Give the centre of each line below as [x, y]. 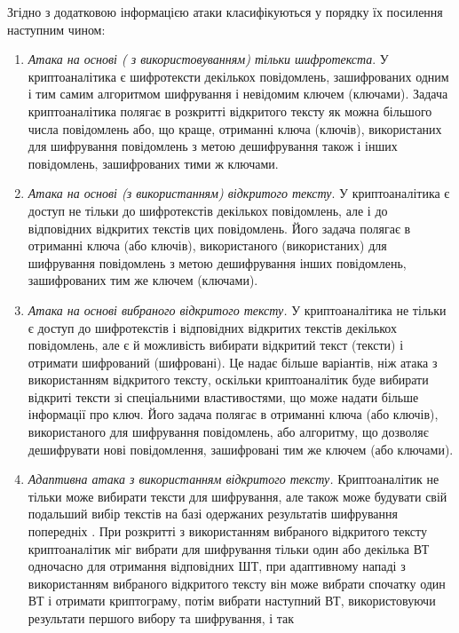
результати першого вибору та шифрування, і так [161, 618]
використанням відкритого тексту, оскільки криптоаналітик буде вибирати [228, 380]
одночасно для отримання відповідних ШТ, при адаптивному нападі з [217, 566]
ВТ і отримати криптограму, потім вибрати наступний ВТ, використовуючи [232, 601]
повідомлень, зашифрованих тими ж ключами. [153, 163]
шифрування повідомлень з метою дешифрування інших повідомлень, [217, 262]
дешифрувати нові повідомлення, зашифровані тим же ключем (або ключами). [241, 449]
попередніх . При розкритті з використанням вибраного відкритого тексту [227, 531]
